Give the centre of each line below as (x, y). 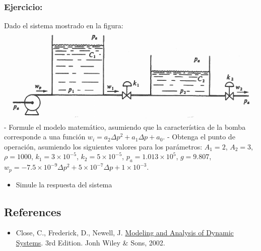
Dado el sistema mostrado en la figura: (64, 26)
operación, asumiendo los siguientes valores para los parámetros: (103, 146)
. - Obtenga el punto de (199, 137)
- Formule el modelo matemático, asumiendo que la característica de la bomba (125, 127)
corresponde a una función (45, 137)
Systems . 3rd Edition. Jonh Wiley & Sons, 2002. (90, 243)
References (33, 211)
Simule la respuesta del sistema (64, 184)
